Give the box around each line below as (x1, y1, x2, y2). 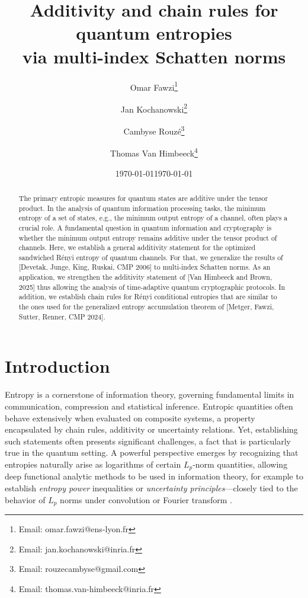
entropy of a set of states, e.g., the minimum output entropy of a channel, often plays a (18, 213, 288, 223)
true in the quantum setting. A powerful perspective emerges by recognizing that (5, 446, 299, 459)
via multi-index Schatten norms (22, 44, 286, 68)
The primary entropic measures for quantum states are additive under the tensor (18, 193, 268, 203)
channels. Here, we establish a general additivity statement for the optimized (18, 242, 256, 252)
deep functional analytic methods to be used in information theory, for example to (5, 470, 303, 482)
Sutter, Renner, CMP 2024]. (18, 311, 105, 321)
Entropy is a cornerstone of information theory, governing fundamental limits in (5, 388, 294, 401)
